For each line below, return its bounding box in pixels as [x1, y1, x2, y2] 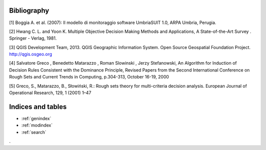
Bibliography [9, 6, 49, 15]
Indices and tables [9, 102, 67, 111]
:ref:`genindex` [21, 115, 52, 121]
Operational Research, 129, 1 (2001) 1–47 [9, 90, 92, 96]
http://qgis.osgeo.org [9, 51, 53, 57]
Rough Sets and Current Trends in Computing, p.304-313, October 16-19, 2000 [9, 74, 169, 80]
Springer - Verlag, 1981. [9, 35, 57, 41]
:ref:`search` [21, 129, 47, 135]
